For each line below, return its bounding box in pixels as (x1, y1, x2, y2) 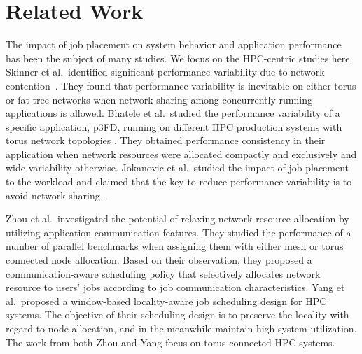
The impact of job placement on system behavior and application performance (6, 37, 342, 52)
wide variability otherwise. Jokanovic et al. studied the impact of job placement (6, 160, 349, 175)
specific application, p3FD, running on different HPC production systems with (6, 119, 342, 134)
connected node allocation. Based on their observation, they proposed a (6, 253, 312, 267)
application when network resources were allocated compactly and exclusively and (6, 146, 357, 161)
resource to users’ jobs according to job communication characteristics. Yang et (6, 280, 345, 295)
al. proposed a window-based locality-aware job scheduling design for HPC (6, 293, 327, 308)
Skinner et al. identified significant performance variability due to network (6, 64, 325, 79)
